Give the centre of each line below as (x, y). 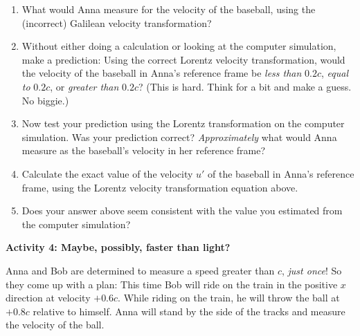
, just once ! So (312, 270)
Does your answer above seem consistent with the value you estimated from (182, 211)
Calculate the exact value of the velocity (107, 173)
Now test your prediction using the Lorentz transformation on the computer (183, 123)
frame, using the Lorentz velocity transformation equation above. (160, 187)
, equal (335, 73)
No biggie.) (45, 100)
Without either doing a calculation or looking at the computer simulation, (179, 46)
